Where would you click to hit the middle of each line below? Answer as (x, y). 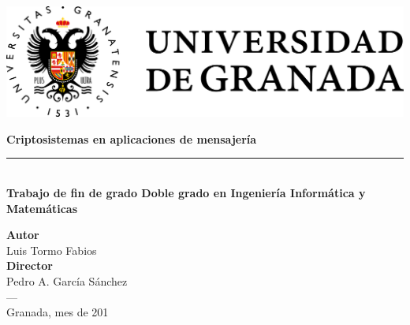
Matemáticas (42, 208)
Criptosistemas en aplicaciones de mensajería (132, 138)
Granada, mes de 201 (58, 312)
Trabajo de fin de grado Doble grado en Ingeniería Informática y (186, 193)
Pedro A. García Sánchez (67, 281)
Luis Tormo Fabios (52, 250)
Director (30, 265)
